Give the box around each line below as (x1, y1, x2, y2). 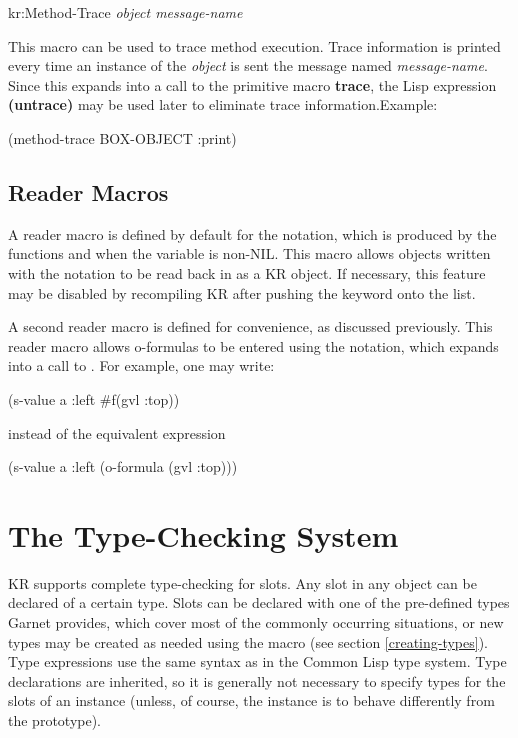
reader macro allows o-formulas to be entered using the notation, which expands (8, 335, 499, 356)
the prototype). (8, 709, 102, 730)
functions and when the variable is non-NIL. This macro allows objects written (8, 243, 491, 264)
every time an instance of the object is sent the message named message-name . (8, 55, 488, 76)
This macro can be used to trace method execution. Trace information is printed (8, 35, 501, 56)
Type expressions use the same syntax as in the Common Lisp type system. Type (8, 651, 507, 672)
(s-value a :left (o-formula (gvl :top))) (8, 456, 238, 477)
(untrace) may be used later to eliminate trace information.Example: (8, 94, 438, 115)
